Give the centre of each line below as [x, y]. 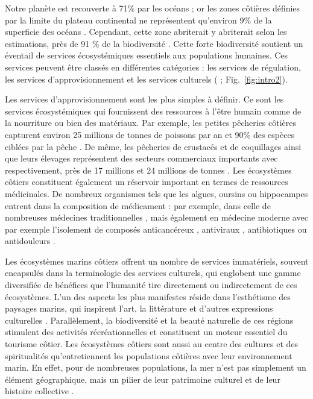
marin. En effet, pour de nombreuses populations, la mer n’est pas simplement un [156, 367]
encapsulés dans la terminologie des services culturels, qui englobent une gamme [153, 273]
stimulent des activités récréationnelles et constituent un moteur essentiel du [146, 332]
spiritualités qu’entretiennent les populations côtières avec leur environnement [149, 355]
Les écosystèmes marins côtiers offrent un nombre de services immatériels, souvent [157, 261]
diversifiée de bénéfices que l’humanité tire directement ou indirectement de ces [151, 285]
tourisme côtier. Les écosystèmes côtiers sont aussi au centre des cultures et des [152, 344]
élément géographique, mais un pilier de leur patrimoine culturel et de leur [143, 379]
